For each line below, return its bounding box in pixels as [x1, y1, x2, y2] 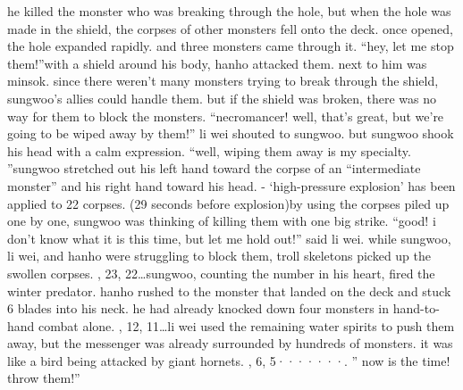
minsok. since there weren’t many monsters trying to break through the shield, [7, 71, 439, 90]
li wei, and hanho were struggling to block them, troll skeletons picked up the [7, 246, 432, 265]
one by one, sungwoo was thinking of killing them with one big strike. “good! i [7, 212, 436, 230]
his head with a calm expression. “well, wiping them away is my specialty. [7, 141, 411, 160]
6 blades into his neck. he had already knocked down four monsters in [7, 299, 390, 318]
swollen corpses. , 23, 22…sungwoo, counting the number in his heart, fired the [7, 263, 435, 282]
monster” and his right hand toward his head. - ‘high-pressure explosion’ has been [7, 176, 456, 195]
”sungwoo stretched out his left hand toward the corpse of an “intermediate [7, 159, 421, 178]
